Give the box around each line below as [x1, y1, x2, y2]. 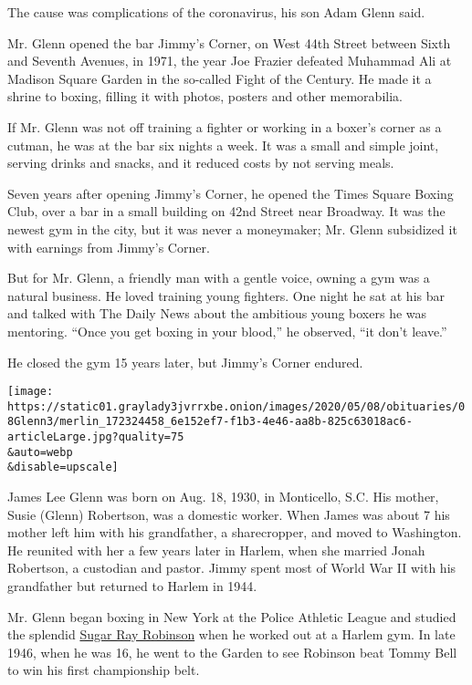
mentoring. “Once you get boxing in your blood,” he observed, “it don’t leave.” [7, 321, 447, 340]
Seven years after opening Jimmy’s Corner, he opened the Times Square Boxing [7, 183, 454, 202]
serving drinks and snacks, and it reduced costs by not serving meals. [7, 153, 394, 172]
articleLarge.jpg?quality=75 [7, 431, 184, 444]
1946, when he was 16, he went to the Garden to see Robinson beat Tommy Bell [7, 642, 457, 661]
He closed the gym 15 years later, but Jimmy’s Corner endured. [7, 352, 363, 371]
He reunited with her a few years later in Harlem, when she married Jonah [7, 540, 425, 559]
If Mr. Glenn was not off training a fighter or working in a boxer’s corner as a [7, 117, 442, 136]
